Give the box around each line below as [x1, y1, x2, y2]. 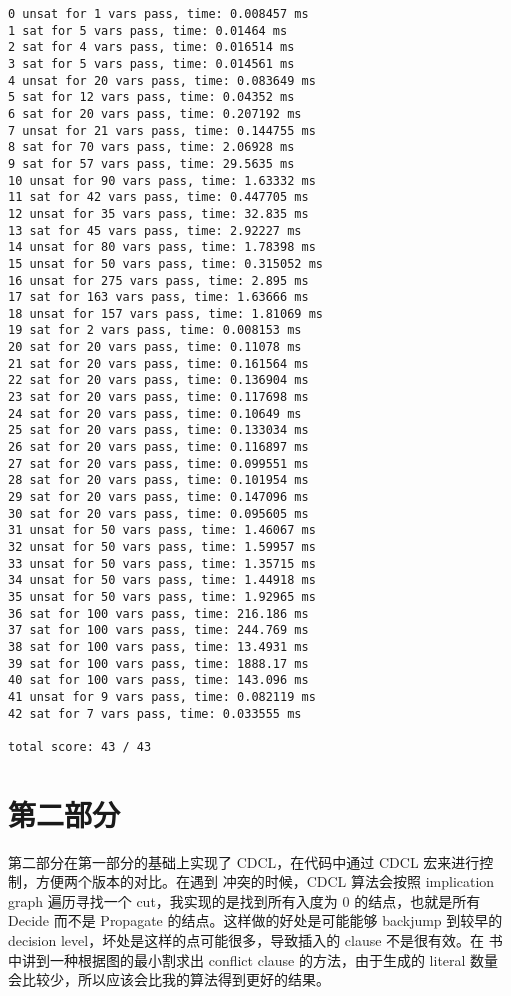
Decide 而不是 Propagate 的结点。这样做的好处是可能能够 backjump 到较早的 [8, 910, 503, 931]
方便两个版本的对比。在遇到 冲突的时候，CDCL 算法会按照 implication [35, 871, 495, 892]
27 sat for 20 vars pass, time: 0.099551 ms [8, 456, 309, 471]
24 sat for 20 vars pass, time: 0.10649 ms [8, 406, 302, 421]
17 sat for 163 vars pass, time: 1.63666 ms [8, 290, 309, 305]
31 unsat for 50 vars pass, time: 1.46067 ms [8, 523, 316, 538]
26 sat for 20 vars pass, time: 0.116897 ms [8, 440, 309, 455]
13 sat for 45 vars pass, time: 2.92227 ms [8, 223, 302, 238]
